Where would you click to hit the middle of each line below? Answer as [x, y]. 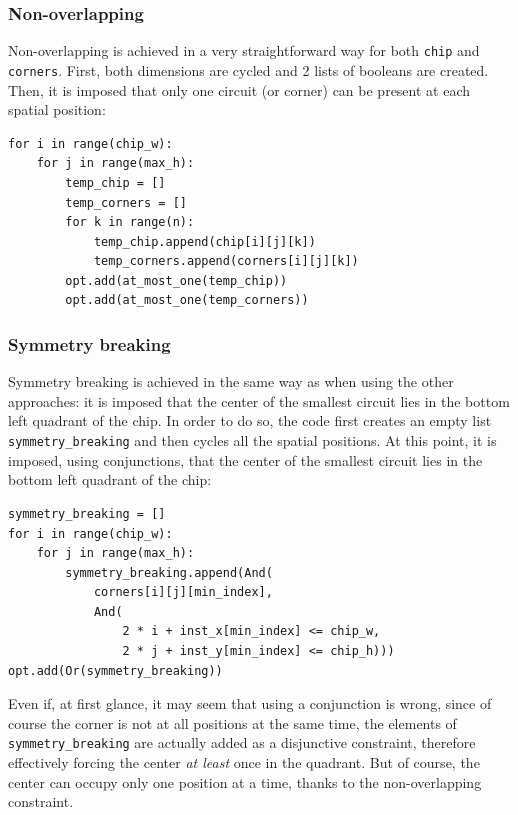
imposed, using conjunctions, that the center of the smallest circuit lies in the [245, 459]
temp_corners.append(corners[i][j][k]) [226, 261]
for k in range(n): [130, 222]
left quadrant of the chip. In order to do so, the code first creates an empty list [250, 420]
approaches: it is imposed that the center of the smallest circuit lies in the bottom [259, 400]
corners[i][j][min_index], [183, 592]
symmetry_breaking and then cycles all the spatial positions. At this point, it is [252, 440]
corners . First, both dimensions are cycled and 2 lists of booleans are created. [248, 69]
